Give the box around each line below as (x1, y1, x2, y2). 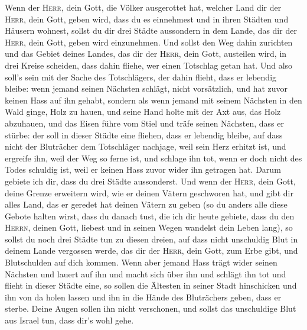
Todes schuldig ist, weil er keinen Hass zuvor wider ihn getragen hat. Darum (5, 163, 281, 176)
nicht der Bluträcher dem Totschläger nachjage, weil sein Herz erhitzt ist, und (5, 140, 286, 153)
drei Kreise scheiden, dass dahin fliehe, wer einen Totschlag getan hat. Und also (5, 59, 293, 71)
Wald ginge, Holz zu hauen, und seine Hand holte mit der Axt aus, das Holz (5, 105, 281, 118)
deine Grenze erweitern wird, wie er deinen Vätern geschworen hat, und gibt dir (5, 186, 293, 199)
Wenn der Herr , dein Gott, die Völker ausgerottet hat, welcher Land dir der (5, 1, 282, 13)
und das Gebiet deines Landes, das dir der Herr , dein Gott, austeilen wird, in (5, 47, 287, 60)
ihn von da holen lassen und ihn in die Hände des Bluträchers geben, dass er (5, 290, 282, 303)
